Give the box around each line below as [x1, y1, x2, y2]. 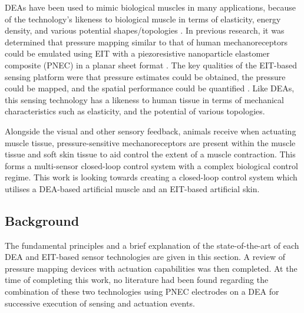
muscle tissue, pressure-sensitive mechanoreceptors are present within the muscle [5, 136, 296, 149]
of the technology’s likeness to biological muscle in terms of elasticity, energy [5, 12, 281, 25]
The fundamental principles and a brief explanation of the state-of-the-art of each [5, 239, 299, 251]
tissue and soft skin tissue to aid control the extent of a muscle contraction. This [5, 148, 296, 160]
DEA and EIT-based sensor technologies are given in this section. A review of [5, 251, 285, 263]
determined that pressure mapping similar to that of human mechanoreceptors [5, 35, 288, 48]
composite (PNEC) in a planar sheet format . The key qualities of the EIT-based [5, 58, 298, 71]
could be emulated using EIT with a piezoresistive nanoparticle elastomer [5, 47, 270, 60]
